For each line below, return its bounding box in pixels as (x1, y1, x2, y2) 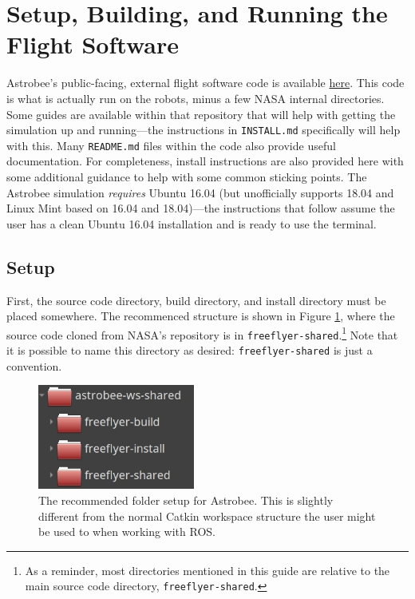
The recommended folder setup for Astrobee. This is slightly (38, 491, 334, 508)
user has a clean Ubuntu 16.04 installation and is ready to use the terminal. (6, 215, 377, 232)
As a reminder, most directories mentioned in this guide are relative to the (25, 561, 390, 578)
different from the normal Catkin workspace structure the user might (38, 507, 376, 524)
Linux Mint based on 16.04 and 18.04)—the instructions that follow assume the (6, 200, 395, 216)
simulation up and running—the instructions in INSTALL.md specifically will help (6, 121, 401, 138)
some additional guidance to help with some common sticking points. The (6, 169, 367, 184)
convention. (6, 357, 62, 374)
